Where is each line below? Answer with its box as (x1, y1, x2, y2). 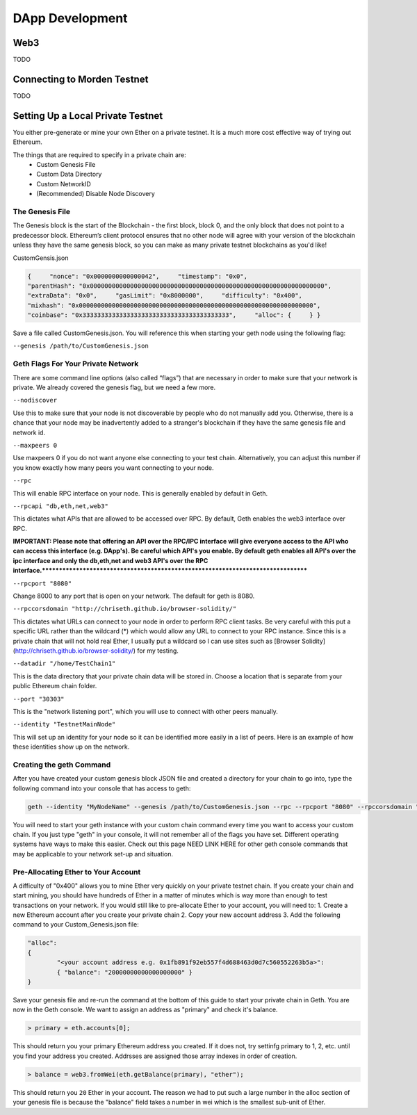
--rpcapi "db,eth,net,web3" (13, 502, 109, 510)
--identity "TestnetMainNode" (13, 720, 116, 729)
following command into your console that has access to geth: (13, 784, 191, 792)
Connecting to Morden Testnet (13, 73, 149, 85)
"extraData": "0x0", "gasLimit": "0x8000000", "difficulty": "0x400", (27, 292, 302, 300)
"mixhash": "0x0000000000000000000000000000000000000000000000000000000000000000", (27, 301, 321, 309)
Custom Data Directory (36, 170, 102, 179)
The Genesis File (13, 206, 71, 216)
